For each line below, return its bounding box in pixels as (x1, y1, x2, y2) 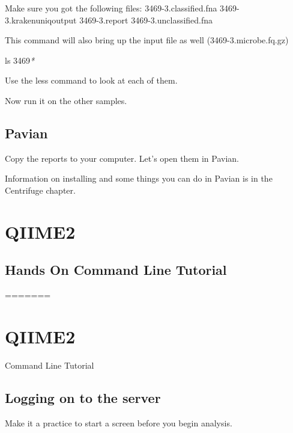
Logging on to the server (5, 388, 161, 407)
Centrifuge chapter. (5, 183, 76, 196)
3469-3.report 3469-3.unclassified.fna (79, 13, 213, 26)
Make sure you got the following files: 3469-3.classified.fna (5, 2, 217, 14)
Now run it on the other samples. (5, 94, 127, 106)
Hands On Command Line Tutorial (5, 260, 227, 279)
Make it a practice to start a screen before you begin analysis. (5, 416, 232, 429)
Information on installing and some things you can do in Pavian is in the (5, 172, 273, 185)
